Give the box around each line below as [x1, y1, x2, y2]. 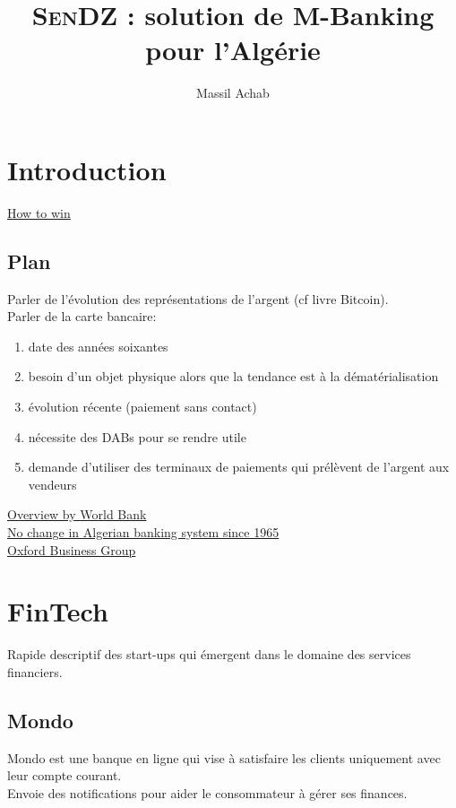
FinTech [7, 593, 108, 630]
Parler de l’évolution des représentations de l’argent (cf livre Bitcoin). [7, 289, 389, 308]
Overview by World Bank [7, 505, 147, 524]
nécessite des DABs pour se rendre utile [28, 427, 246, 446]
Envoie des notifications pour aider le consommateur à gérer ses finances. [7, 783, 408, 802]
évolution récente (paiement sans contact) [28, 397, 257, 416]
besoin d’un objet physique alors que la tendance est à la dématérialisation [28, 367, 439, 386]
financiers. [7, 662, 63, 681]
